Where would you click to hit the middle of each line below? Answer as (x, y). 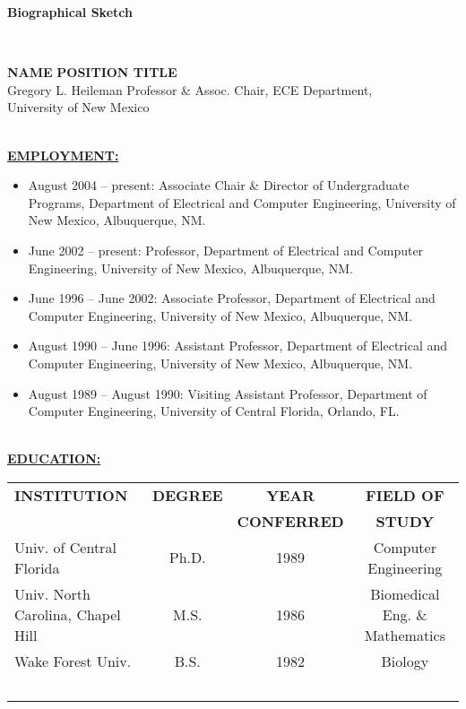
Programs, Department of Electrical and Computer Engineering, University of (242, 202)
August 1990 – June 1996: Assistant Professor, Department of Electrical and (238, 346)
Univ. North (52, 593)
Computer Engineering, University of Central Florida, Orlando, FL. (214, 411)
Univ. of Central (65, 547)
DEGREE (187, 495)
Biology (405, 661)
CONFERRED (290, 521)
